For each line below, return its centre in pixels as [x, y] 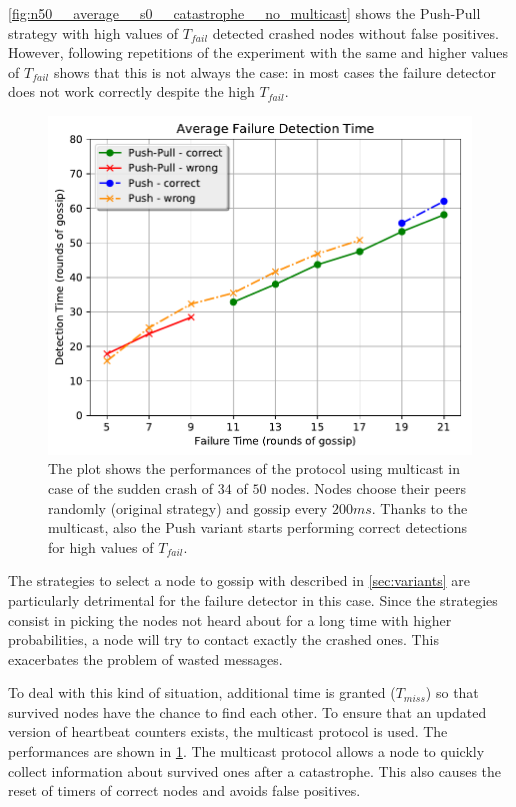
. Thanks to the [419, 507]
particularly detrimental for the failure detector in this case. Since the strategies [253, 599]
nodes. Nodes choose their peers [368, 487]
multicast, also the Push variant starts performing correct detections [257, 527]
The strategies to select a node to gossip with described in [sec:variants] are [239, 580]
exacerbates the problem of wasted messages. [145, 658]
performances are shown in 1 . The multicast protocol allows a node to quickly [246, 751]
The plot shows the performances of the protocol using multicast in [254, 468]
